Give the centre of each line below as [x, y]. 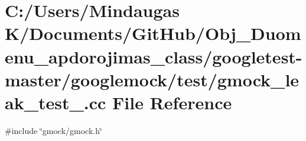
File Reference [172, 102]
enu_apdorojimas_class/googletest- [154, 56]
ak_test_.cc [56, 102]
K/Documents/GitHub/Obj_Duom [153, 33]
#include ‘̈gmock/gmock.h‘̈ [53, 130]
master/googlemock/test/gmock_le [152, 79]
